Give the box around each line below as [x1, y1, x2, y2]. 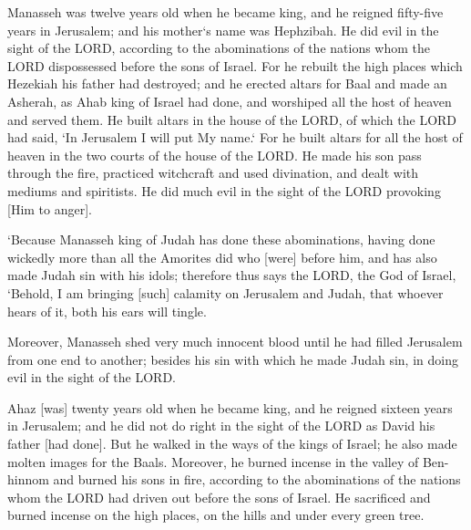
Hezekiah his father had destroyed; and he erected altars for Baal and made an [7, 74, 447, 93]
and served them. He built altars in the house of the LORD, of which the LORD [7, 109, 457, 129]
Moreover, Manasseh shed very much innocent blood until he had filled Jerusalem [7, 332, 463, 351]
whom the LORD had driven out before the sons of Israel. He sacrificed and [7, 487, 431, 506]
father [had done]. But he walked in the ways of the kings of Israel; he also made [7, 434, 457, 453]
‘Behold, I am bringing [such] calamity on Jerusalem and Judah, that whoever [7, 283, 444, 302]
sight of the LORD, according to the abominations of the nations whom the [7, 38, 431, 57]
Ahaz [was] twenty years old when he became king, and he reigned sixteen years [7, 398, 453, 417]
